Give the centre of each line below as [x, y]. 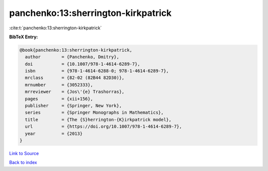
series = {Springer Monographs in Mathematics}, [94, 113]
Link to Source [24, 153]
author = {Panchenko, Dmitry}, [72, 57]
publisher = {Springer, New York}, [73, 106]
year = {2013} [54, 133]
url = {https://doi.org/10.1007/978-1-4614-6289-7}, [103, 127]
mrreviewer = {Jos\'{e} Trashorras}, [75, 92]
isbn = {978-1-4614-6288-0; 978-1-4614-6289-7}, [97, 71]
